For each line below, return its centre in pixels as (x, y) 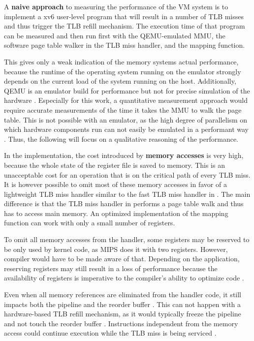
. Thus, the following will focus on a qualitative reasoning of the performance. (121, 139)
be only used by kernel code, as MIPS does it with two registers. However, (116, 249)
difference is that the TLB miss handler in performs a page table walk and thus (124, 203)
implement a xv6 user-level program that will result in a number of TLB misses (124, 16)
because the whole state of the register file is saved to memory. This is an (114, 165)
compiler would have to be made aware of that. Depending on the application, (122, 259)
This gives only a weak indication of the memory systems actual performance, (121, 61)
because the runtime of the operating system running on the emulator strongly (123, 71)
